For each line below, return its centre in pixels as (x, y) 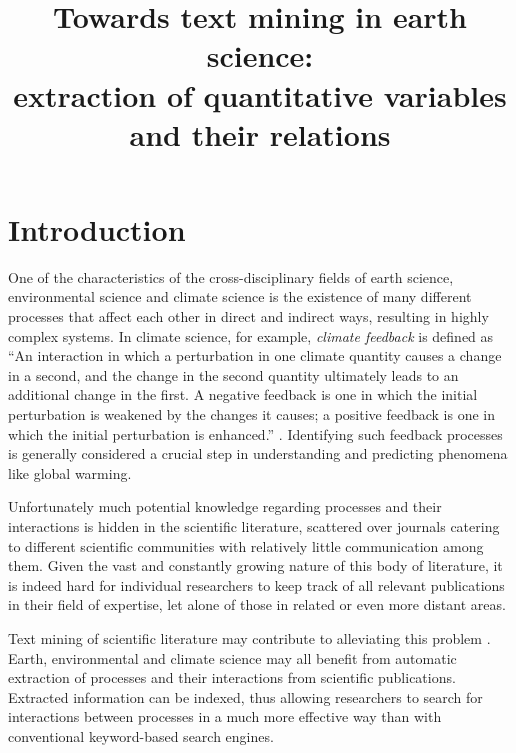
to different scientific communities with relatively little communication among (246, 545)
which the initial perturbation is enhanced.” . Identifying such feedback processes (255, 433)
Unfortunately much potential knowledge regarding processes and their (225, 506)
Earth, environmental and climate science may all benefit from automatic (232, 657)
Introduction (97, 228)
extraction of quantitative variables (260, 94)
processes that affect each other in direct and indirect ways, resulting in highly (248, 316)
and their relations (260, 133)
